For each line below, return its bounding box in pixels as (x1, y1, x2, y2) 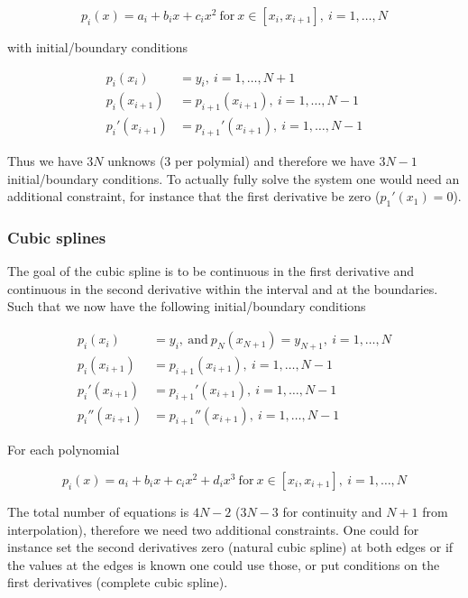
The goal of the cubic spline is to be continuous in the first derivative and (7, 262, 415, 281)
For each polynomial (7, 440, 120, 459)
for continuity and (282, 501, 382, 520)
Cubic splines (7, 225, 106, 248)
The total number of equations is (7, 501, 189, 520)
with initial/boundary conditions (7, 38, 188, 56)
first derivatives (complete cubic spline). (7, 573, 228, 592)
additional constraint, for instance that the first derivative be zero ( (7, 187, 381, 206)
